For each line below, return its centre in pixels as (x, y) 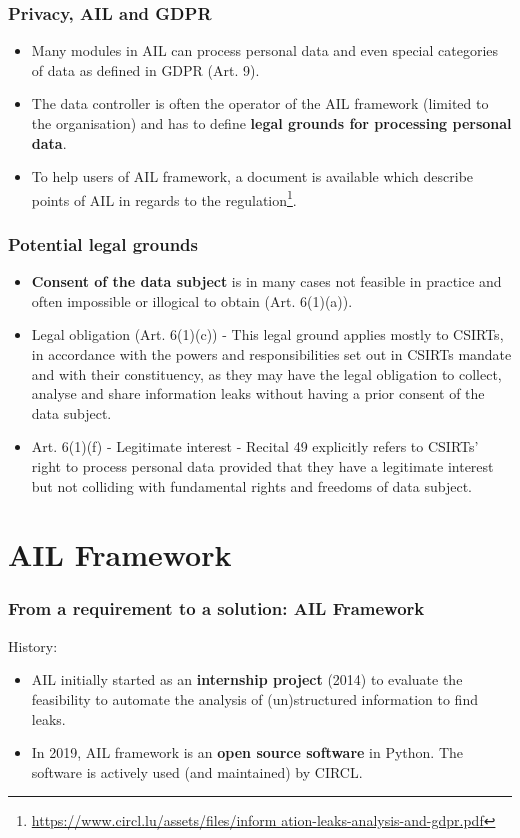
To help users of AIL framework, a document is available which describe (252, 176)
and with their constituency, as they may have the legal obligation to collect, (266, 373)
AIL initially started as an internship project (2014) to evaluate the (247, 679)
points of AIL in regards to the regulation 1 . (164, 198)
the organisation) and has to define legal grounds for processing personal (271, 123)
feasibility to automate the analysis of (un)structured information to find (254, 698)
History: (33, 645)
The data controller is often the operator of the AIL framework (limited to (260, 103)
